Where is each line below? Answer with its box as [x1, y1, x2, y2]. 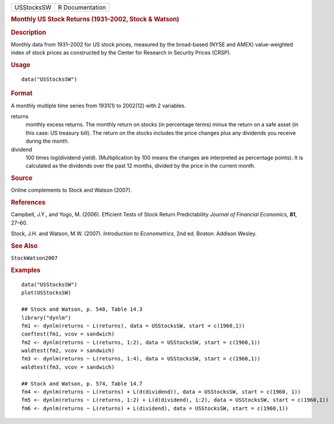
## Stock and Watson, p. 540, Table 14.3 [21, 306, 143, 313]
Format [11, 89, 32, 97]
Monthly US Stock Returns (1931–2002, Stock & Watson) [11, 15, 180, 24]
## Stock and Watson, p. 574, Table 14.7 [21, 380, 143, 387]
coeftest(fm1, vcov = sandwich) [21, 331, 115, 337]
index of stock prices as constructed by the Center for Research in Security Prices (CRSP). [11, 49, 232, 56]
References [11, 198, 46, 206]
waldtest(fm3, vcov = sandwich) [21, 363, 115, 370]
